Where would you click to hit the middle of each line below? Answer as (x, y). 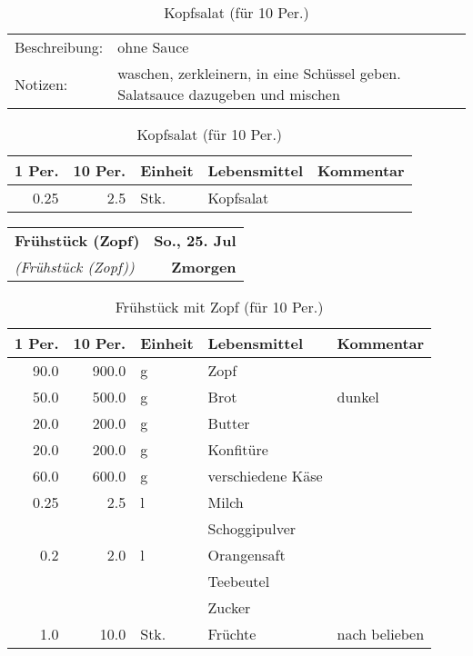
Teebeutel (239, 581)
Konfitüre (238, 449)
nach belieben (381, 634)
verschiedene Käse (265, 476)
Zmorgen (204, 267)
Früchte (232, 634)
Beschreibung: (59, 47)
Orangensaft (247, 555)
